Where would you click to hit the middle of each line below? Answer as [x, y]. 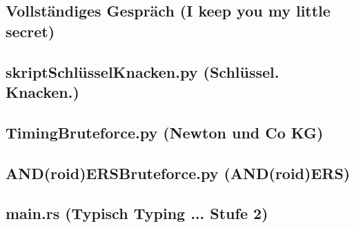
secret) [30, 31]
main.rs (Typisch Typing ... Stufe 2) [137, 213]
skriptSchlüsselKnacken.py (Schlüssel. [142, 71]
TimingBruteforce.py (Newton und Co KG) [165, 132]
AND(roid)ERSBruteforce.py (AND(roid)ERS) [178, 173]
